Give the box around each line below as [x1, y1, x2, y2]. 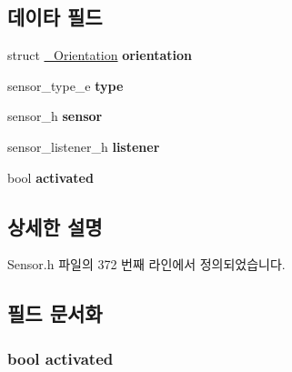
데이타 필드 [7, 3, 103, 31]
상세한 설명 [7, 212, 103, 240]
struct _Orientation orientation [7, 45, 193, 65]
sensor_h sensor [7, 106, 103, 126]
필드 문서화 [7, 299, 103, 327]
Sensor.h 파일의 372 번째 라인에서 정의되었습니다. [7, 255, 286, 274]
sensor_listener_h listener [7, 136, 160, 156]
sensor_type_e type [7, 75, 124, 95]
